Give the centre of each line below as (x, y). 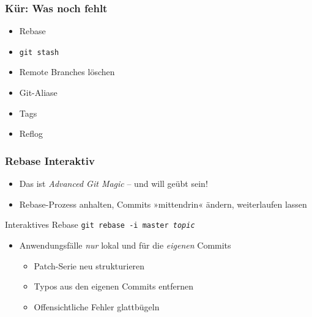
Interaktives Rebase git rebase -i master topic (100, 224)
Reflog (31, 133)
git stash (39, 52)
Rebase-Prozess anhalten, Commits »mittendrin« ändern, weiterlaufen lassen (163, 204)
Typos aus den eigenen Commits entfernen (114, 286)
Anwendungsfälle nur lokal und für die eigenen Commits (125, 245)
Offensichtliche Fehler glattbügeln (97, 306)
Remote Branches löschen (67, 72)
